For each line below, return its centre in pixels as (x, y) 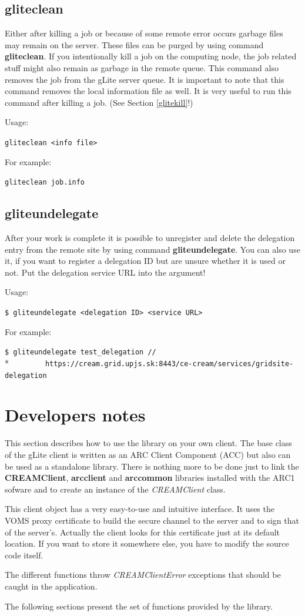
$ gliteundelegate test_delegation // (81, 352)
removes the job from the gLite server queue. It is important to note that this (145, 79)
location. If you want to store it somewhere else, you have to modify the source (147, 543)
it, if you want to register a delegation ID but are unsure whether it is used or (145, 261)
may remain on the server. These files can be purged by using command (134, 44)
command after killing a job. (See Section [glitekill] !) (99, 102)
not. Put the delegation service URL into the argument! (105, 272)
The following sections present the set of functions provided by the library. (139, 606)
